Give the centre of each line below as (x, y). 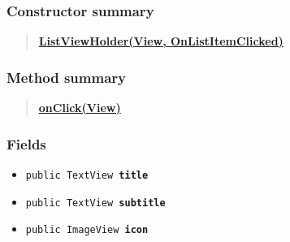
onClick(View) (80, 108)
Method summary (66, 77)
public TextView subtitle (95, 203)
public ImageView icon (87, 230)
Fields (26, 143)
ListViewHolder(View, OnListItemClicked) (161, 41)
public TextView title (87, 175)
